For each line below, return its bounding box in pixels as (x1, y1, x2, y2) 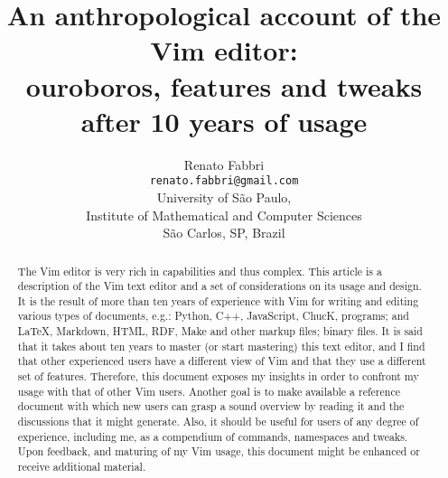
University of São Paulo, (156, 187, 292, 206)
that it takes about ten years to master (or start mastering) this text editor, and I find (17, 338, 425, 353)
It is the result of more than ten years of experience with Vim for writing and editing (17, 293, 419, 308)
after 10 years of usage (80, 102, 368, 139)
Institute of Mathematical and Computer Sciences (86, 205, 362, 224)
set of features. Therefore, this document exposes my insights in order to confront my (17, 369, 419, 384)
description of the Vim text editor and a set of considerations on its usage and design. (17, 278, 422, 294)
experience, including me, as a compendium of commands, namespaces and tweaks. (17, 428, 408, 444)
